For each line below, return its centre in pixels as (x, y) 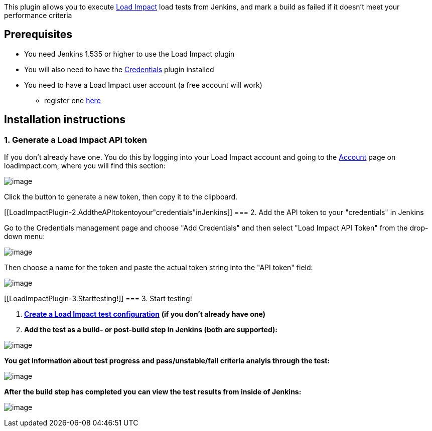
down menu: (25, 237)
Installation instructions (65, 120)
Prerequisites (38, 35)
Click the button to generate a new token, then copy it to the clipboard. (121, 197)
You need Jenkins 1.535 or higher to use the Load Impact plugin (129, 54)
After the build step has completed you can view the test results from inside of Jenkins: (153, 392)
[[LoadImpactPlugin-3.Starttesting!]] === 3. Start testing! (98, 299)
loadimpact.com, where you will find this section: (85, 166)
